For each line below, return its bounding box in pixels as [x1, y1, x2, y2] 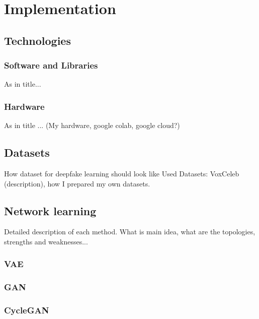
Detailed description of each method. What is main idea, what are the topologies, [4, 226, 255, 237]
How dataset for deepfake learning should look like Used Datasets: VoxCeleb [4, 168, 239, 178]
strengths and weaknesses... [4, 236, 88, 246]
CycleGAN [4, 304, 49, 316]
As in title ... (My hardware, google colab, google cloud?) [4, 120, 180, 131]
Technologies [4, 32, 71, 48]
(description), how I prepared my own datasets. [4, 178, 150, 188]
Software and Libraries [4, 59, 98, 72]
